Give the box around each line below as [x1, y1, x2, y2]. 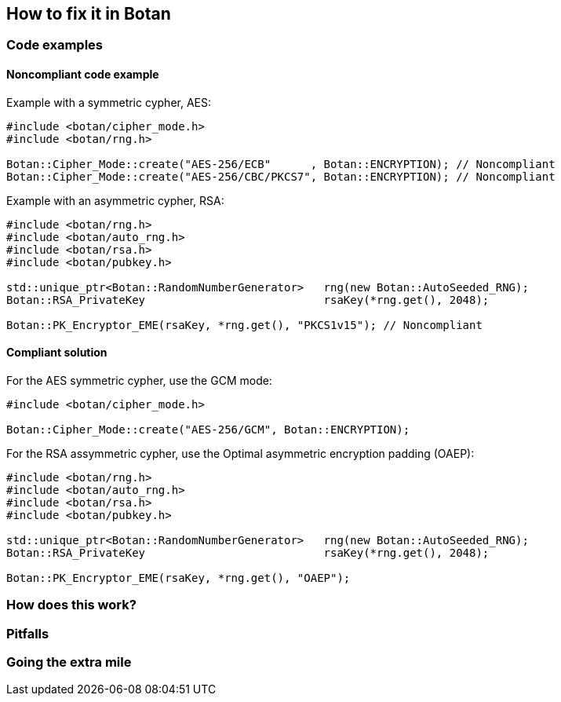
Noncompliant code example [6, 68, 159, 82]
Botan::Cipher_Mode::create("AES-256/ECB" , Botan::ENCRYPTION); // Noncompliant [6, 157, 556, 170]
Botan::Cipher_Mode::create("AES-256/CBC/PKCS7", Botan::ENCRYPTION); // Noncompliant [6, 170, 556, 183]
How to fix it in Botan [6, 4, 171, 24]
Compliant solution [6, 346, 107, 360]
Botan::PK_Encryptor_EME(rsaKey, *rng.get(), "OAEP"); [6, 571, 351, 584]
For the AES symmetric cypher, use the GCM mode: [6, 373, 272, 387]
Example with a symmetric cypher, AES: [6, 95, 212, 109]
